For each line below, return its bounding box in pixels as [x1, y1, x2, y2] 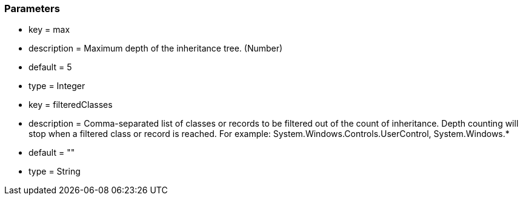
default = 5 [28, 62, 72, 73]
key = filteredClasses [28, 99, 113, 110]
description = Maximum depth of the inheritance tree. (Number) [28, 43, 283, 54]
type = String [28, 166, 81, 177]
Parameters [4, 2, 60, 15]
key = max [28, 24, 70, 35]
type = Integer [28, 81, 85, 92]
